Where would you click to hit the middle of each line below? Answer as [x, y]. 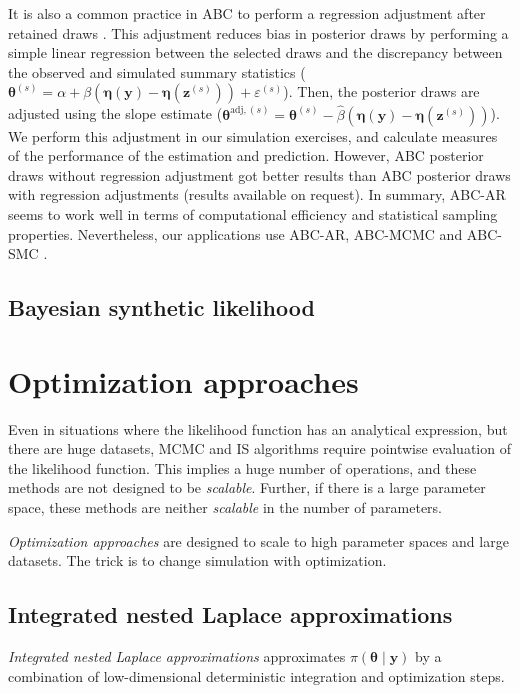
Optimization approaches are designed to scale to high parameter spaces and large [258, 540]
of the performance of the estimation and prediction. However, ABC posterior [246, 155]
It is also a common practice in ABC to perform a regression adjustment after [247, 13]
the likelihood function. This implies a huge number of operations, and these [242, 467]
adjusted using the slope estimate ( [115, 113]
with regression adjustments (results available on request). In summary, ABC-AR [257, 194]
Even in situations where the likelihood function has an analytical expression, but [258, 428]
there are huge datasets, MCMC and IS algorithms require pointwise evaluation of [259, 448]
